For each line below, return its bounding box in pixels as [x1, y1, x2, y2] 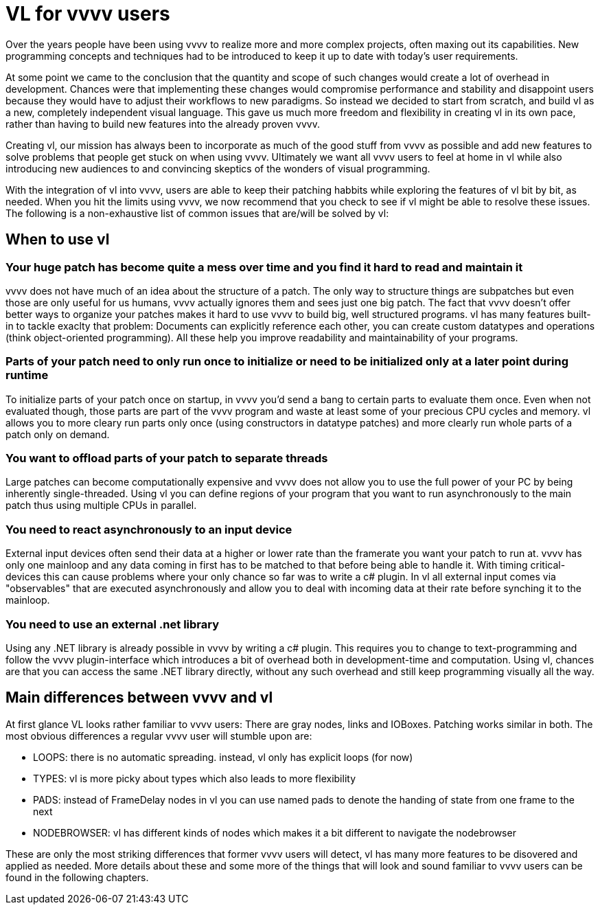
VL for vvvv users [5, 2, 170, 25]
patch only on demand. [5, 428, 110, 440]
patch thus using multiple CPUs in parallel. [5, 499, 197, 512]
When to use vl [5, 231, 110, 249]
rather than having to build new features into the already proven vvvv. [5, 117, 320, 130]
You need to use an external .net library [5, 617, 220, 631]
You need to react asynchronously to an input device [5, 522, 292, 536]
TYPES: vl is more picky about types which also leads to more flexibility [33, 772, 356, 784]
